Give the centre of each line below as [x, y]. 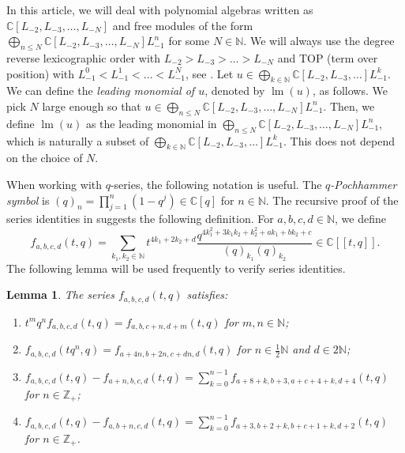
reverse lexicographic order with [84, 57]
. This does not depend [339, 140]
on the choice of [45, 158]
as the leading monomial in [151, 123]
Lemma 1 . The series [60, 294]
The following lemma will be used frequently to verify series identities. [176, 268]
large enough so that [92, 106]
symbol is [28, 200]
